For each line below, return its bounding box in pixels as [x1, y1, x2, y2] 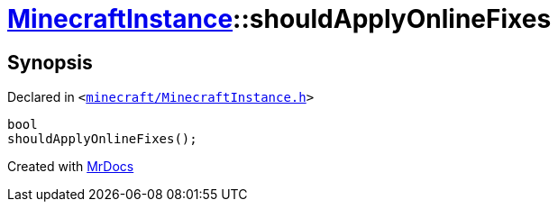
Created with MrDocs [7, 159, 134, 175]
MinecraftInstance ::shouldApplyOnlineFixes [7, 4, 552, 34]
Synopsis [7, 50, 93, 74]
